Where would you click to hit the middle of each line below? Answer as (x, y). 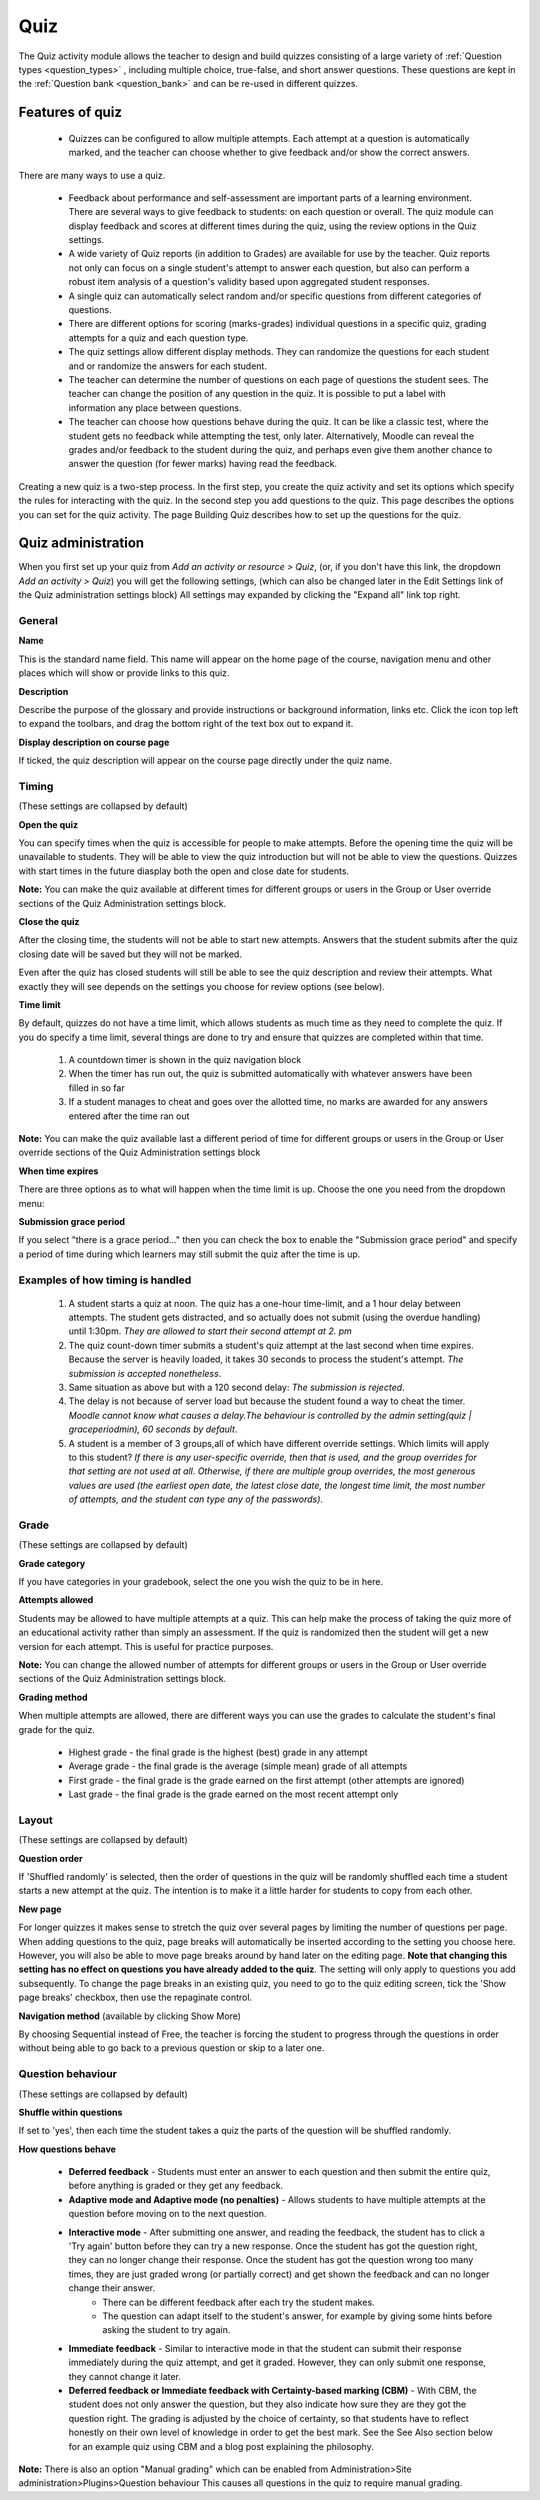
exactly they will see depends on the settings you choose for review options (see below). (201, 986)
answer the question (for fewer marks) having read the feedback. (203, 464)
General (38, 620)
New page (40, 1909)
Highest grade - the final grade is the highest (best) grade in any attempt (218, 1752)
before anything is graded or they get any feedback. (176, 2186)
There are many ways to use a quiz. (92, 175)
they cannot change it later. (125, 2376)
